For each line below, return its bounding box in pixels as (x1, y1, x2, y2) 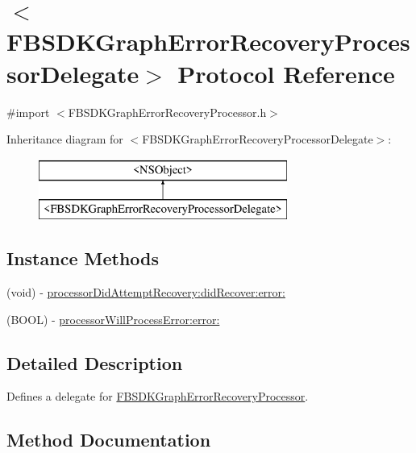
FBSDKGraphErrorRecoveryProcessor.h (68, 103, 267, 120)
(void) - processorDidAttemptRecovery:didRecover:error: (6, 284, 285, 301)
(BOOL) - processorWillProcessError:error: (6, 310, 220, 327)
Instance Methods (6, 246, 159, 271)
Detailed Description (6, 350, 183, 375)
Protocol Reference (177, 56, 395, 89)
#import (6, 103, 50, 120)
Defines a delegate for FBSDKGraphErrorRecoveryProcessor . (6, 388, 309, 405)
